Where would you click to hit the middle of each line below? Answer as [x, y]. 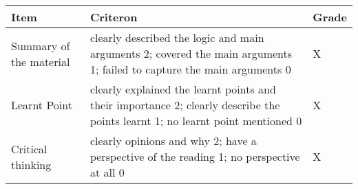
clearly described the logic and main [177, 37]
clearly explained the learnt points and [183, 89]
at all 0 [107, 172]
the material [41, 61]
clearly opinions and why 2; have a [173, 141]
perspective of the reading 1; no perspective [195, 156]
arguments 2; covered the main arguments [191, 53]
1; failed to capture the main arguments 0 [190, 69]
